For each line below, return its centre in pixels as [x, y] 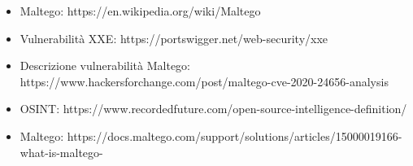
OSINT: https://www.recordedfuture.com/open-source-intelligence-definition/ [213, 109]
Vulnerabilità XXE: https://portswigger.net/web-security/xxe [174, 38]
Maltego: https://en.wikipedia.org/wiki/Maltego [140, 11]
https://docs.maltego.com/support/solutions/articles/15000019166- [235, 135]
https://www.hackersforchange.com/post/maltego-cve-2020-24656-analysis [204, 81]
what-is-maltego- [61, 152]
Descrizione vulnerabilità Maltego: [105, 66]
